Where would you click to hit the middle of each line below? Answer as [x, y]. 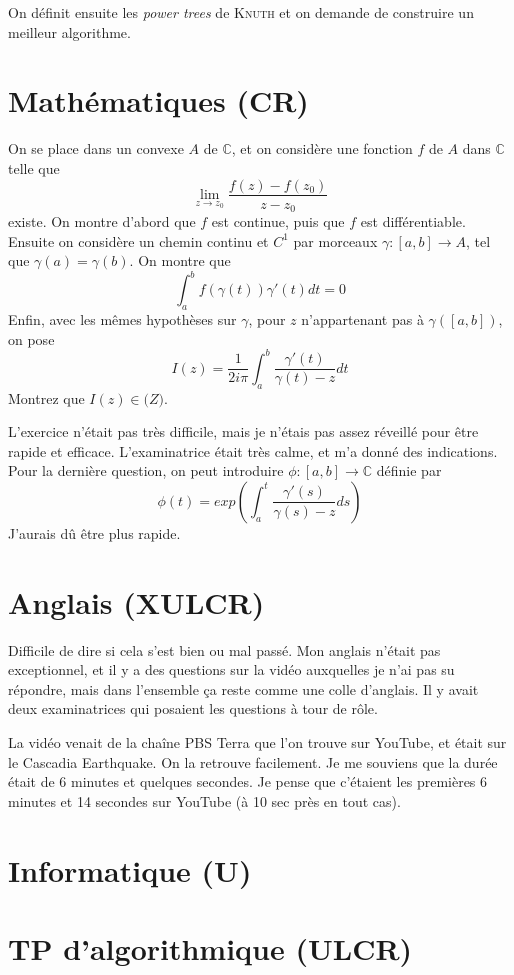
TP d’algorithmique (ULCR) [210, 947]
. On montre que [180, 260]
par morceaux [335, 240]
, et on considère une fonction [322, 148]
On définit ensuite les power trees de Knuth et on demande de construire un [241, 12]
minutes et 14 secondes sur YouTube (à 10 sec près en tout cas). [204, 800]
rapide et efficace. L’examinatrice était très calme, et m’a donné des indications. [253, 450]
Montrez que [46, 397]
